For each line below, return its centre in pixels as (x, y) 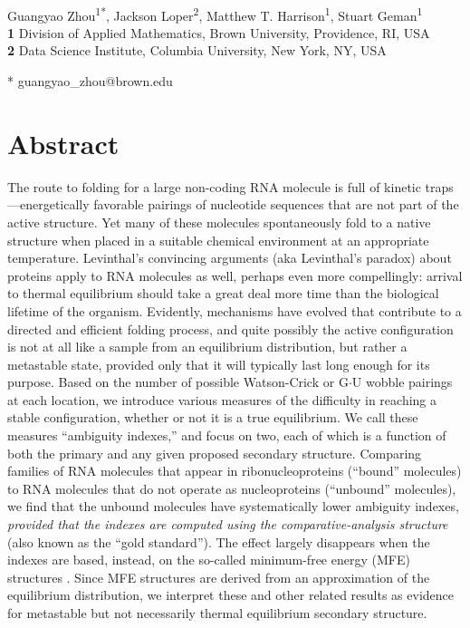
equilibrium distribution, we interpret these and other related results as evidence (231, 595)
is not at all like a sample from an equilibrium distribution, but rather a (207, 347)
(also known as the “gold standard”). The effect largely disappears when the (219, 541)
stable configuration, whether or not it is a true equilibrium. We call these (213, 417)
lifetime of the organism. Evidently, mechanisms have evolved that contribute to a (235, 310)
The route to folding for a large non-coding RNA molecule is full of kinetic (214, 186)
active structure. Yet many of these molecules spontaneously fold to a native (219, 222)
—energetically (48, 204)
